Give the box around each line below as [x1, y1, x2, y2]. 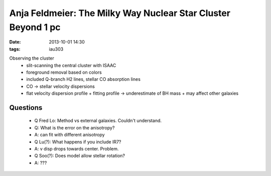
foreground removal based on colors [26, 69, 102, 75]
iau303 [49, 46, 64, 52]
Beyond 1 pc [9, 22, 61, 33]
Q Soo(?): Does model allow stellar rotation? [34, 153, 125, 159]
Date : [9, 39, 21, 45]
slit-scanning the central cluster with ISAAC [26, 62, 116, 68]
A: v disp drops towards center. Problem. [34, 146, 119, 152]
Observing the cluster [9, 55, 55, 61]
